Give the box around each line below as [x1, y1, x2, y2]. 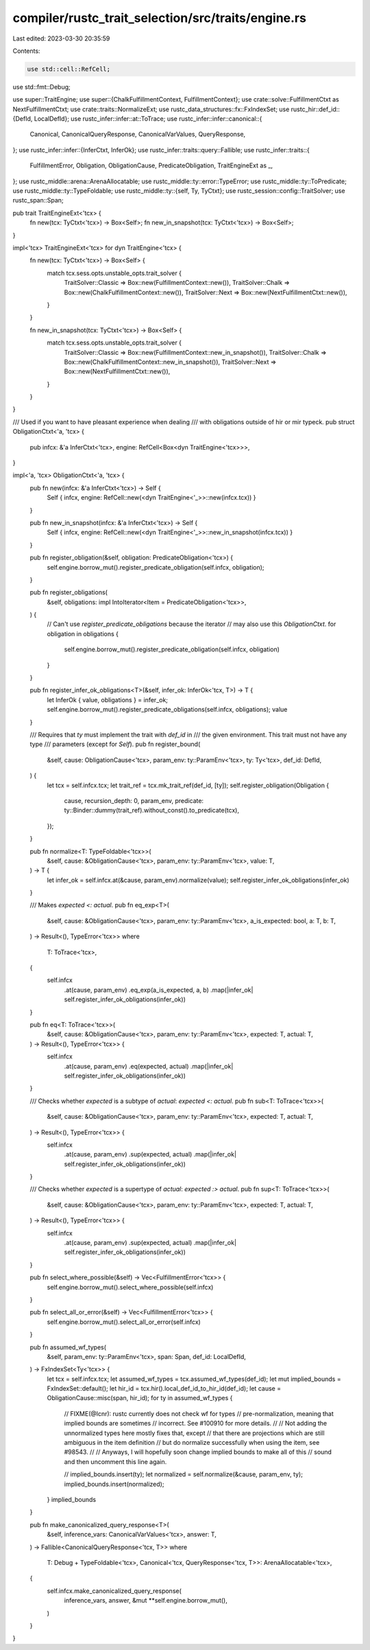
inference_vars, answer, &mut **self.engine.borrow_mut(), [64, 1596, 227, 1605]
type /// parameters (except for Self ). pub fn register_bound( [29, 740, 201, 748]
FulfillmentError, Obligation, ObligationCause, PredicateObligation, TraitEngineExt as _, [29, 161, 273, 170]
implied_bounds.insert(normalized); [64, 1480, 164, 1488]
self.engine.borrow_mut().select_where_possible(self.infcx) [47, 1283, 214, 1291]
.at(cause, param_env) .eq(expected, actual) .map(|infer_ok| [64, 1062, 234, 1070]
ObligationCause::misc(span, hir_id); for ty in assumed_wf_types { [47, 1394, 233, 1402]
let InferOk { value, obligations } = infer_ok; [47, 695, 168, 704]
